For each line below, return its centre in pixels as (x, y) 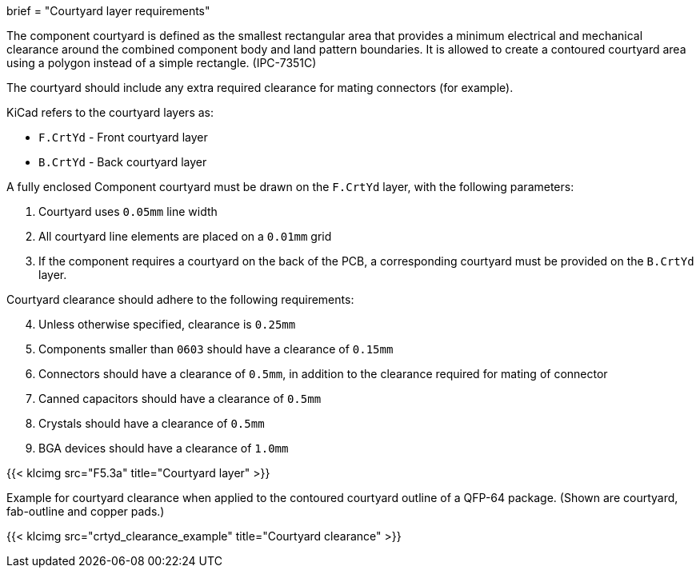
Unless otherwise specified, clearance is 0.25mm (167, 324)
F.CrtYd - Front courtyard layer (123, 137)
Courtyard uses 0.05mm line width (128, 211)
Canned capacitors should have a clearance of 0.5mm (180, 399)
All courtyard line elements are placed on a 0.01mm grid (185, 236)
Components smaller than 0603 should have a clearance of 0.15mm (216, 349)
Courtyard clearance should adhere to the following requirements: (180, 299)
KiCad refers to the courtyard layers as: (110, 112)
